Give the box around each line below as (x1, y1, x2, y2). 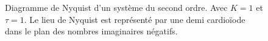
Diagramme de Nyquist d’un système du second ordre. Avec (5, 1, 228, 13)
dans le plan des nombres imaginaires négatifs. (5, 25, 178, 37)
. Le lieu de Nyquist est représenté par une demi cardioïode (24, 13, 245, 25)
